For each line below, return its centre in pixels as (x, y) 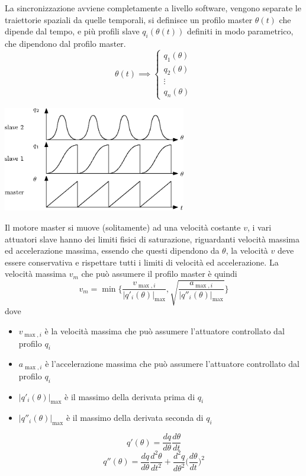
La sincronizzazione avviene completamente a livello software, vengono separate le (153, 8)
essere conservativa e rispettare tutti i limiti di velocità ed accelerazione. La (142, 262)
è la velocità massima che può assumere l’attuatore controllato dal (165, 331)
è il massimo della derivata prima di (130, 396)
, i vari (260, 227)
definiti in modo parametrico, (240, 31)
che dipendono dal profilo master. (65, 43)
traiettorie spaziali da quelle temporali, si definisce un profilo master (129, 19)
